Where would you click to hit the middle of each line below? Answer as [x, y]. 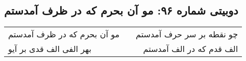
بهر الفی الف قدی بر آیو [50, 49]
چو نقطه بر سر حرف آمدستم [187, 34]
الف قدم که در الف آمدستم [191, 49]
